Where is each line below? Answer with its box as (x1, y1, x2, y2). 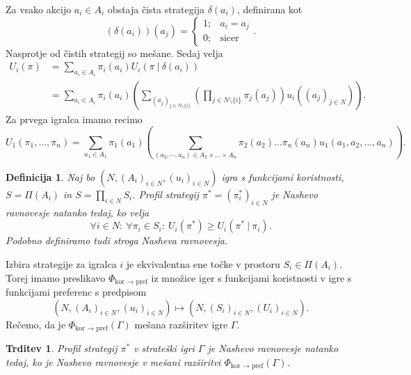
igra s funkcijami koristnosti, (221, 170, 344, 184)
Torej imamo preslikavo (6, 270, 106, 285)
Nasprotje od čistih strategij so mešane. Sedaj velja (6, 45, 223, 60)
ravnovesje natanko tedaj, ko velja (6, 205, 150, 219)
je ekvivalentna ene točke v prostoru (126, 256, 280, 271)
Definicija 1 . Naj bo (6, 170, 95, 184)
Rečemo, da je (6, 317, 66, 331)
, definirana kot (236, 2, 303, 16)
